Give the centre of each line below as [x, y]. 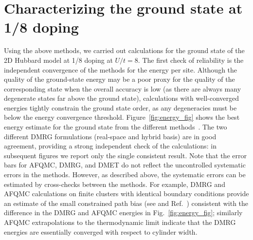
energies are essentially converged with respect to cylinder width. [101, 231]
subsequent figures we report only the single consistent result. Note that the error [125, 155]
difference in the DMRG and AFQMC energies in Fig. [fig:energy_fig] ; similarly [123, 212]
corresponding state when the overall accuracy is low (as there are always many [123, 88]
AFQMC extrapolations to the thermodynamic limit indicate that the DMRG [120, 222]
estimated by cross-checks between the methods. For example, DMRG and [115, 184]
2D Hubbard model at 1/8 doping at [58, 60]
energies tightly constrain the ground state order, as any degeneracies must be [120, 107]
